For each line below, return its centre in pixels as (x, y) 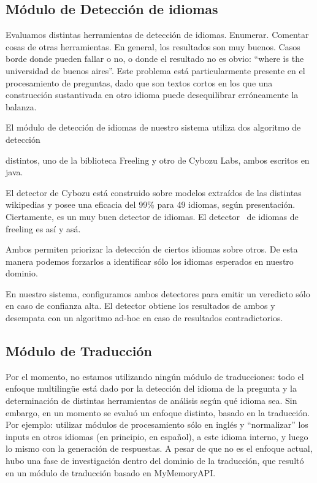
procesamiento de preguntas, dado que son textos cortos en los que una (139, 82)
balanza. (21, 106)
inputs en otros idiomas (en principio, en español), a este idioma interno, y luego (157, 436)
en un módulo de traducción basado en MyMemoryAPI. (111, 472)
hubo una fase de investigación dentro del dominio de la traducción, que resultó (155, 461)
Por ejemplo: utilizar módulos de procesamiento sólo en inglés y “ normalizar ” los (157, 424)
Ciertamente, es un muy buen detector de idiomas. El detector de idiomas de (152, 216)
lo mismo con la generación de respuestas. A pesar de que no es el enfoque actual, (159, 448)
